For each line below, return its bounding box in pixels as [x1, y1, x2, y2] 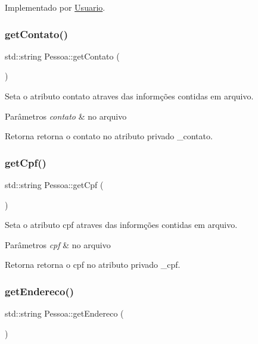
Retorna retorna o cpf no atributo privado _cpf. [5, 258, 181, 271]
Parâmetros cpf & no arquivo [5, 238, 111, 251]
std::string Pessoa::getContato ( [5, 49, 120, 62]
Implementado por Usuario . [5, 1, 105, 13]
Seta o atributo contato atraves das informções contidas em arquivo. [5, 90, 254, 102]
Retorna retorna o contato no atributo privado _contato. [5, 130, 213, 142]
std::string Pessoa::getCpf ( [5, 179, 104, 190]
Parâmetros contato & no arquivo [5, 110, 127, 122]
